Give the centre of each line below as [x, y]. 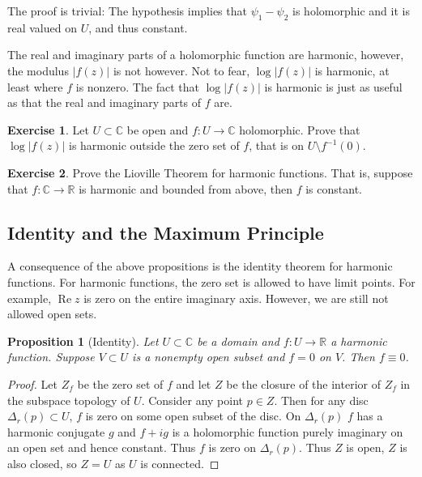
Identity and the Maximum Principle [166, 232]
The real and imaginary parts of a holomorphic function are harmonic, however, [206, 55]
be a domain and [238, 341]
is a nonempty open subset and [209, 357]
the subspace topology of [69, 400]
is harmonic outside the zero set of [154, 145]
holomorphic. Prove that [300, 129]
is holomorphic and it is [351, 11]
